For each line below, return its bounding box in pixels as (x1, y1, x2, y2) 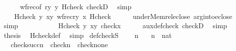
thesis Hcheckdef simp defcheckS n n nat (3, 30, 172, 40)
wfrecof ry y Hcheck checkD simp (20, 1, 132, 11)
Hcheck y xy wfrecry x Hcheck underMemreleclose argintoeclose (14, 11, 233, 21)
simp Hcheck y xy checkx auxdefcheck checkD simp (3, 20, 227, 31)
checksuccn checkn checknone (10, 39, 108, 50)
